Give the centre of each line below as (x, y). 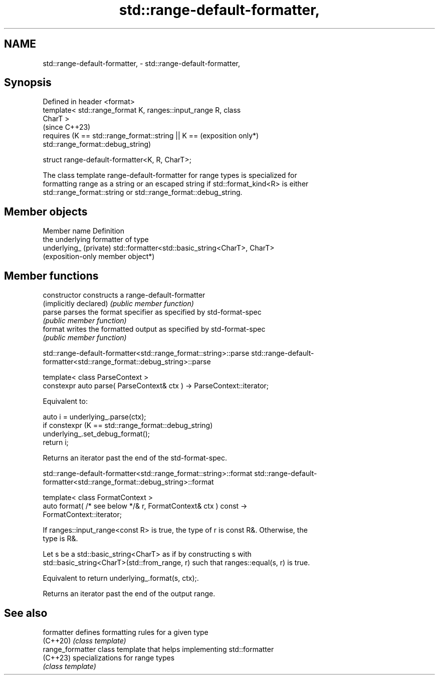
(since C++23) (67, 127)
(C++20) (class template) (84, 640)
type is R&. (60, 539)
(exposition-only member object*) (99, 257)
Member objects (46, 211)
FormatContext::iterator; (82, 515)
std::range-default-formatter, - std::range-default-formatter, (141, 63)
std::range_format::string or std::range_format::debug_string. (143, 192)
